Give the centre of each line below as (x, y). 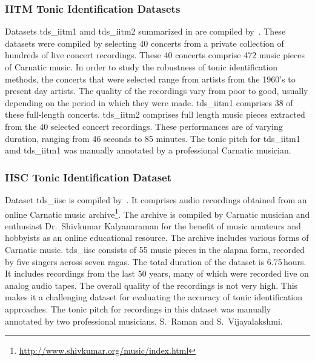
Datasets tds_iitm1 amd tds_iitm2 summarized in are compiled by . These (145, 31)
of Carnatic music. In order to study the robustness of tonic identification (141, 67)
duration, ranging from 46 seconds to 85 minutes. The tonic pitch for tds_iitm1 (153, 138)
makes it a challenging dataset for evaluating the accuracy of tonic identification (154, 297)
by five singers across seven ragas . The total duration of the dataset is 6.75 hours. (156, 261)
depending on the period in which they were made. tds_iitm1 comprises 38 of (149, 102)
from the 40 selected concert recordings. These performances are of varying (144, 126)
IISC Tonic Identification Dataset (88, 177)
